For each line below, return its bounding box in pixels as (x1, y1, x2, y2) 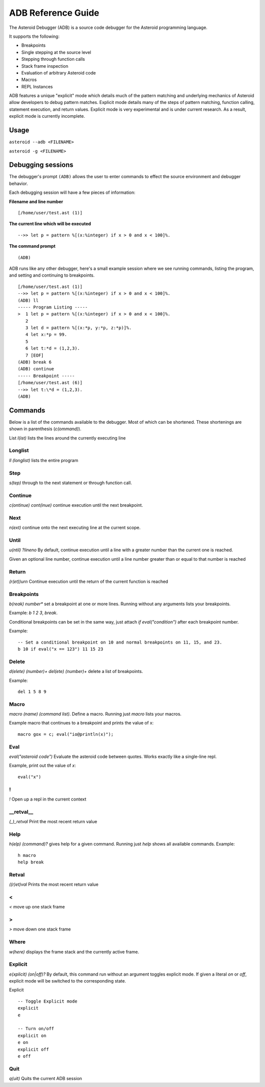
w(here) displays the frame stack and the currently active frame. (9, 949, 139, 955)
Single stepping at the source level (21, 49, 92, 55)
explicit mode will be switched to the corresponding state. (9, 978, 126, 984)
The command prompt (9, 243, 56, 249)
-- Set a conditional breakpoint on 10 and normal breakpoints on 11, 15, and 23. (18, 639, 222, 645)
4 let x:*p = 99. (25, 332, 67, 337)
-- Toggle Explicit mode (18, 998, 78, 1004)
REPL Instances (21, 83, 53, 89)
